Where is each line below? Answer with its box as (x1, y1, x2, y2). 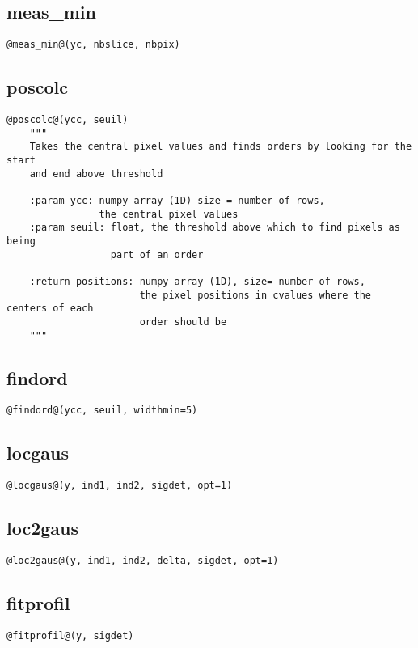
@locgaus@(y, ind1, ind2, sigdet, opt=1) (6, 480, 233, 492)
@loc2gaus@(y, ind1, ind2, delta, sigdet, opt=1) (6, 555, 279, 567)
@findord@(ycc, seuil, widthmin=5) (6, 404, 198, 417)
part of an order (110, 248, 204, 260)
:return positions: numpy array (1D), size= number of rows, (29, 275, 365, 287)
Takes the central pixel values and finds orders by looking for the (29, 141, 412, 153)
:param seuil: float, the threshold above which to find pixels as (29, 222, 400, 234)
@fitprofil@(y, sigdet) (6, 630, 134, 642)
